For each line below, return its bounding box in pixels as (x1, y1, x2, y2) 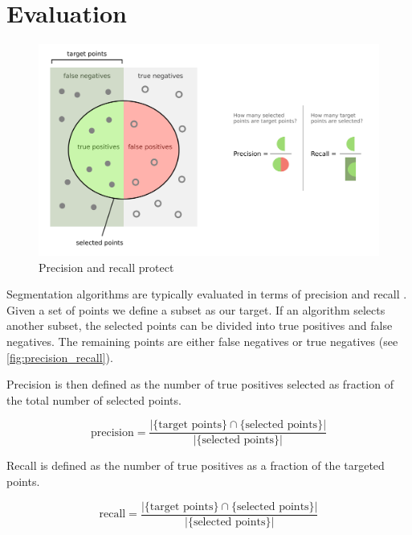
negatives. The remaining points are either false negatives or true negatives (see (6, 333, 398, 350)
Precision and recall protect (39, 258, 174, 275)
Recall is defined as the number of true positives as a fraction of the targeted (6, 457, 385, 474)
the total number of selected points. (6, 391, 182, 408)
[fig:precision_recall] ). (6, 348, 113, 365)
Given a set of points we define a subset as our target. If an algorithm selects (6, 301, 385, 318)
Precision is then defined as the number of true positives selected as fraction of (6, 376, 394, 393)
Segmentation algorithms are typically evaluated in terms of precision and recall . (6, 286, 407, 302)
